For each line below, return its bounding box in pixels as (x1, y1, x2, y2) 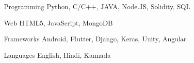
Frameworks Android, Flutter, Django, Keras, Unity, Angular (4, 34, 187, 44)
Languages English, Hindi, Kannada (4, 50, 111, 60)
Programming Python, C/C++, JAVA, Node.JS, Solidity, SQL (4, 1, 191, 11)
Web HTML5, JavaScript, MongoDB (4, 17, 113, 27)
